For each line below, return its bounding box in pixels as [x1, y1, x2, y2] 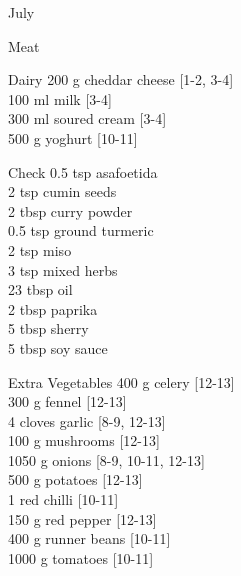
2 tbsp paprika [8, 298, 98, 319]
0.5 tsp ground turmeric [8, 220, 154, 241]
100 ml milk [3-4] [8, 88, 112, 109]
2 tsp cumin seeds [8, 181, 117, 202]
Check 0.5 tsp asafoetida [8, 161, 158, 182]
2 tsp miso [8, 239, 72, 260]
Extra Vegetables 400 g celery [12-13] [8, 371, 235, 392]
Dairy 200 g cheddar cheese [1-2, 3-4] [8, 69, 234, 90]
